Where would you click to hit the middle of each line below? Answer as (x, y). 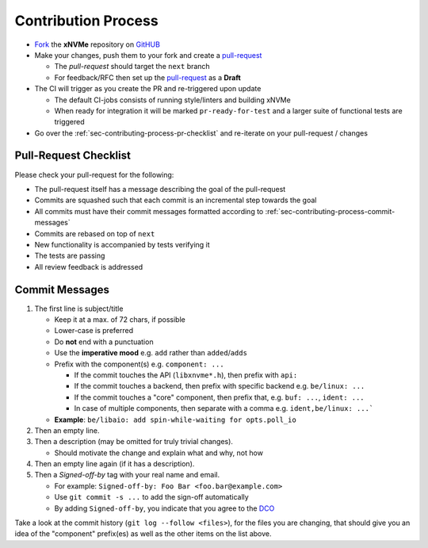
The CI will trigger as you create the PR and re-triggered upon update (148, 89)
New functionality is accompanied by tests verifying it (122, 244)
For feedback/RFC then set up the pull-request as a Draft (147, 77)
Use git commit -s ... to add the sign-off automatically (151, 497)
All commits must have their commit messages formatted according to (149, 211)
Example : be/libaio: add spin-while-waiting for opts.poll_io (175, 420)
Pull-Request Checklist (73, 156)
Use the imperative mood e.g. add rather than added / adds (151, 353)
